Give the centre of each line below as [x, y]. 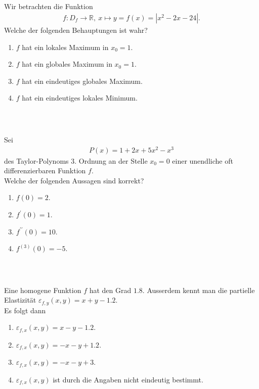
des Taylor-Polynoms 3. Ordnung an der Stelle [76, 160]
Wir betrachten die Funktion [49, 6]
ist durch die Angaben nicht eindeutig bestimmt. [128, 379]
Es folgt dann [25, 310]
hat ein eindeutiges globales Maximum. [82, 81]
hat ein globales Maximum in [67, 64]
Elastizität [20, 300]
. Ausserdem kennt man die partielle [199, 290]
